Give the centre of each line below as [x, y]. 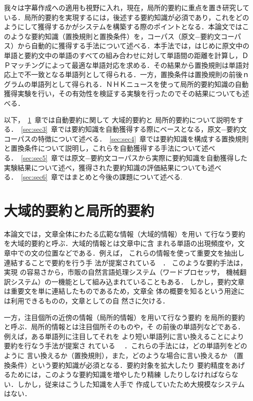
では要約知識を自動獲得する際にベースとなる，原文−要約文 [152, 129]
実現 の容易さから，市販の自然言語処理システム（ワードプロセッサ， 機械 [122, 272]
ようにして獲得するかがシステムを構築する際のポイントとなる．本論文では [123, 27]
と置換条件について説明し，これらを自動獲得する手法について [103, 148]
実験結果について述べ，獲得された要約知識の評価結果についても [106, 167]
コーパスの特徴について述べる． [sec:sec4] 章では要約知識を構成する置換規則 [126, 138]
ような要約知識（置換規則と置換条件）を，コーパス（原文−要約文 [116, 36]
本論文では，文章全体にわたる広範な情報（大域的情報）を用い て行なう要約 [125, 233]
